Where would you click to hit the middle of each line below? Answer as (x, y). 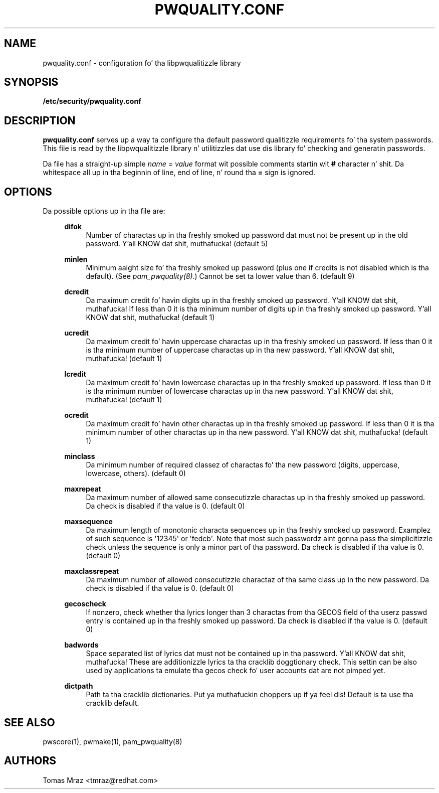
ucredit (76, 333)
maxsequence (88, 522)
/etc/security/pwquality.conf (92, 101)
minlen (76, 259)
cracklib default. (113, 703)
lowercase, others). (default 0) (136, 473)
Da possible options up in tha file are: (104, 211)
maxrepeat (83, 489)
